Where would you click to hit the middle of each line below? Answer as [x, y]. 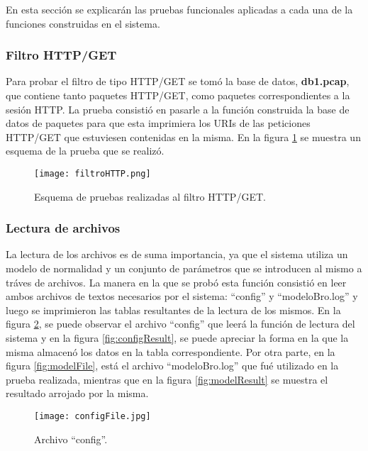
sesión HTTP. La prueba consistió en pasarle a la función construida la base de [178, 109]
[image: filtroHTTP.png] [93, 173]
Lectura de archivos [63, 228]
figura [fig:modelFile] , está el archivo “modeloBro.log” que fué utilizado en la [172, 366]
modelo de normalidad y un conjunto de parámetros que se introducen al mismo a [184, 268]
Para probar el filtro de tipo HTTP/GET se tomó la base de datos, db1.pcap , [178, 81]
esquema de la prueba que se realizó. [85, 151]
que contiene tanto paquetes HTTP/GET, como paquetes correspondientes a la [178, 95]
